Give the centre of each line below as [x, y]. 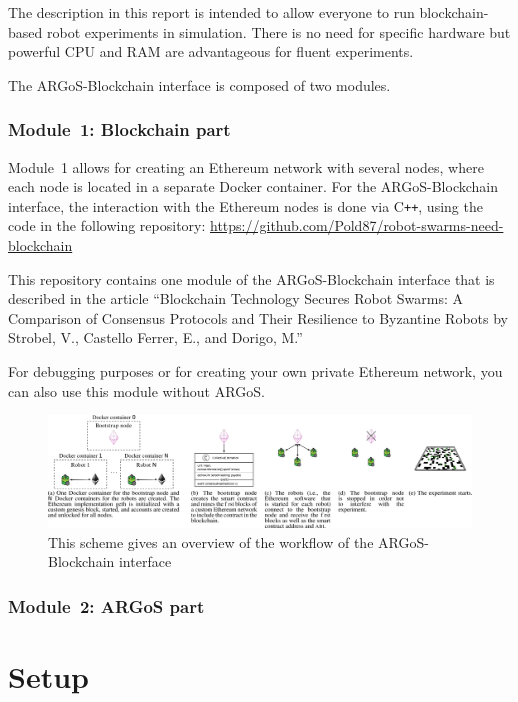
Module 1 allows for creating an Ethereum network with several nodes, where [246, 166]
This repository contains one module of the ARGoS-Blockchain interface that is [251, 278]
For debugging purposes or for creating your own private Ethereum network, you [255, 371]
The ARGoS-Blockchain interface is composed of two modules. [199, 84]
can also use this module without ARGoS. [136, 390]
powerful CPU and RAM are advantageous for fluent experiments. [211, 51]
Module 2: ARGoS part [106, 605]
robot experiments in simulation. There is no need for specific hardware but [278, 31]
